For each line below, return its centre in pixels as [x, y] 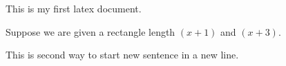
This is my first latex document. [74, 8]
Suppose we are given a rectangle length [90, 31]
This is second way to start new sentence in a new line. [122, 55]
